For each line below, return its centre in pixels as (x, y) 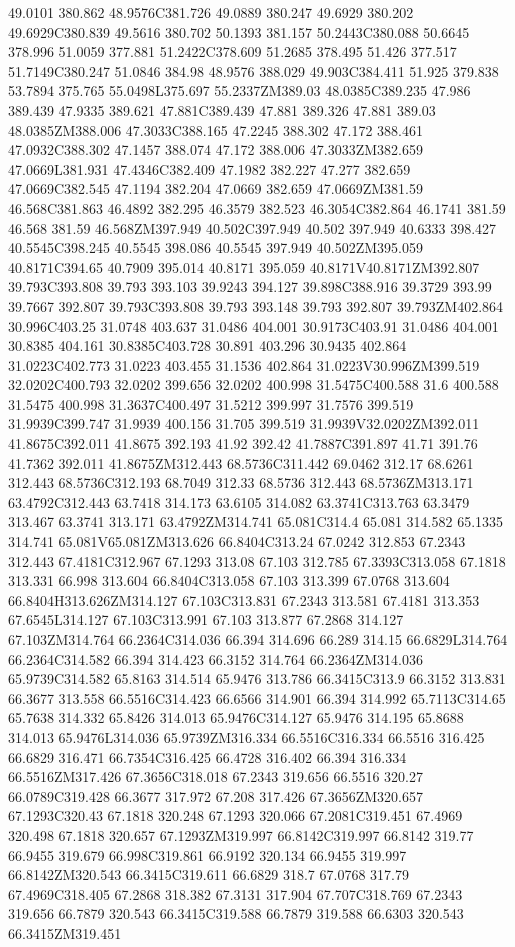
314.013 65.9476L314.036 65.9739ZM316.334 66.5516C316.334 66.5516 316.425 (246, 736)
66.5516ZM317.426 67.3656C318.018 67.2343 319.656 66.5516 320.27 (215, 776)
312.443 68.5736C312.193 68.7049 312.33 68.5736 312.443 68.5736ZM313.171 (241, 482)
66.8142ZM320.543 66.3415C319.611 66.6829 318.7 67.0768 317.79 (208, 874)
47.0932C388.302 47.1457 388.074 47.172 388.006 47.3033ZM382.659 (215, 149)
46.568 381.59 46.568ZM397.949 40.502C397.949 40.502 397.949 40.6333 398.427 (252, 227)
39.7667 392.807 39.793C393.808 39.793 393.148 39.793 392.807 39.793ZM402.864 (256, 305)
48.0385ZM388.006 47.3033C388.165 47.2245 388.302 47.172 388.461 (215, 129)
